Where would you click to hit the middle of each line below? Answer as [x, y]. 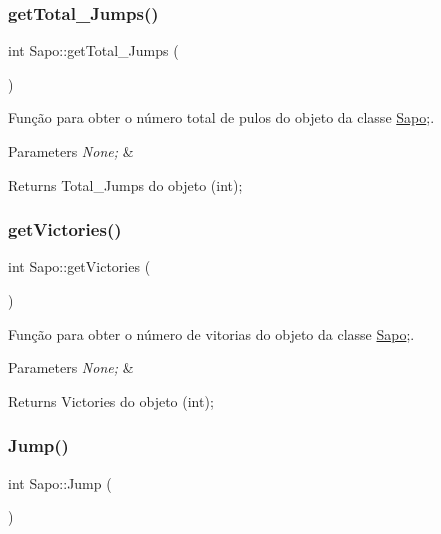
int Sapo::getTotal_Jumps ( [93, 50]
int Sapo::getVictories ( [79, 266]
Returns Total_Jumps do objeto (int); [125, 184]
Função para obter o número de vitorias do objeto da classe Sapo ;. [211, 333]
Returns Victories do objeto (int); [111, 400]
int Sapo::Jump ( [60, 482]
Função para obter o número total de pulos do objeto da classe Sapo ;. [221, 117]
